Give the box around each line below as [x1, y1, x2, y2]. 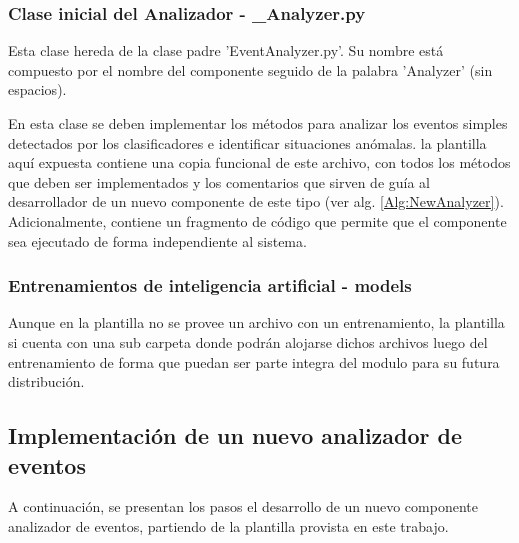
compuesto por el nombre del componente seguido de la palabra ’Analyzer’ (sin [8, 59, 493, 80]
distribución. [8, 371, 85, 392]
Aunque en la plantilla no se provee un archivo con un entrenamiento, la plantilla [8, 312, 505, 333]
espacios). [8, 79, 67, 100]
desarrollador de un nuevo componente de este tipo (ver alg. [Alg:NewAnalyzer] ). [8, 191, 504, 212]
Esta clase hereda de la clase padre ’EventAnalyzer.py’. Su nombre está [8, 40, 444, 61]
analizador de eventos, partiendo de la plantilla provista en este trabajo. [8, 515, 449, 536]
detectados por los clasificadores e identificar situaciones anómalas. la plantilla [8, 132, 487, 153]
